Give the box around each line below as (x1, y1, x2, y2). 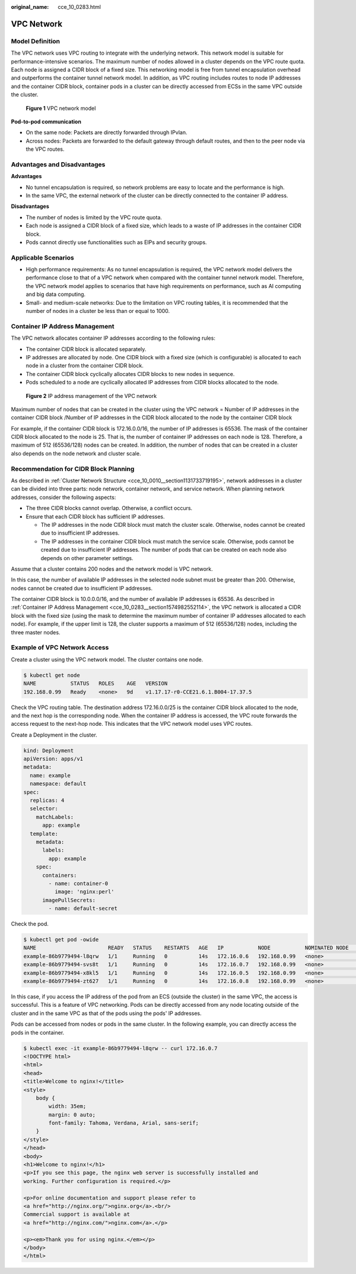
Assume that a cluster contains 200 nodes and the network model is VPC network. (11, 565, 213, 573)
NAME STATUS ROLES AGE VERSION (23, 680, 168, 687)
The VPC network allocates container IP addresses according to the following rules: (11, 334, 216, 342)
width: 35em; (48, 1103, 87, 1110)
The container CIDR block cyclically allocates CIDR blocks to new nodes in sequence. (26, 370, 235, 377)
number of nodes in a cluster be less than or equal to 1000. (26, 308, 170, 315)
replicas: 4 (30, 797, 65, 804)
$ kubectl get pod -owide (23, 936, 99, 943)
